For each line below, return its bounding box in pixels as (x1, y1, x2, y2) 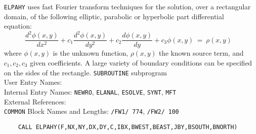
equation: (4, 21, 32, 31)
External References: (4, 96, 66, 106)
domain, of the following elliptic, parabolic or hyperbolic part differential (4, 11, 224, 21)
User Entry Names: (4, 77, 62, 87)
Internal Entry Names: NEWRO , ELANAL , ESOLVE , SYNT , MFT (4, 86, 176, 97)
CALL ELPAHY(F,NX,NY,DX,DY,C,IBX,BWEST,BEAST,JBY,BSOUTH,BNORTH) (18, 123, 238, 131)
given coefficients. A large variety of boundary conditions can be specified (30, 58, 252, 67)
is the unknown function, (53, 48, 128, 58)
